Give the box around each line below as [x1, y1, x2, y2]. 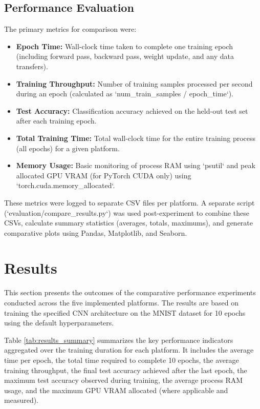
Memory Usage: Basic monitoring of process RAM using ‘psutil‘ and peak [16, 160, 255, 171]
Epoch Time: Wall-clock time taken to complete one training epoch [16, 40, 233, 51]
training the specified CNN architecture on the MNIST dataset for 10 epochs [4, 307, 246, 318]
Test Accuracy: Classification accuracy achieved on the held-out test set [16, 105, 248, 116]
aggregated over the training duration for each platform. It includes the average [4, 344, 254, 355]
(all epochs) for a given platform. [16, 142, 120, 153]
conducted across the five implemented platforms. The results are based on [4, 297, 239, 308]
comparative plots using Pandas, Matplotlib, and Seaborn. [4, 227, 187, 238]
